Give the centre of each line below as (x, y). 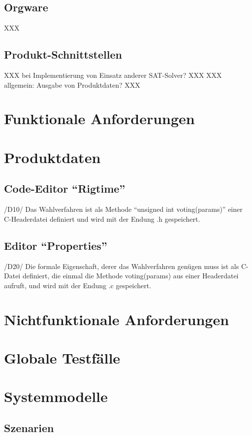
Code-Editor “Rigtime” (65, 188)
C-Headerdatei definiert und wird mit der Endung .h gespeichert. (102, 218)
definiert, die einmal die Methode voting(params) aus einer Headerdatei (130, 276)
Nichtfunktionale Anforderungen (117, 319)
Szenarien (29, 427)
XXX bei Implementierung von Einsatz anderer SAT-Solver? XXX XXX (113, 75)
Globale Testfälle (62, 357)
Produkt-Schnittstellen (63, 54)
